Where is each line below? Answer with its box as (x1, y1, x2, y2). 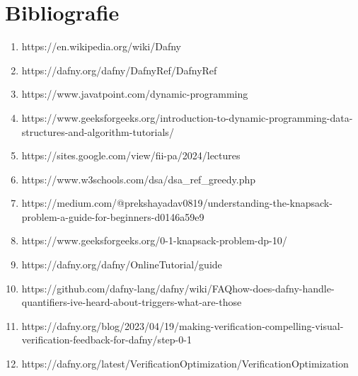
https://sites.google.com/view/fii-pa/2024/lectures (21, 148, 241, 163)
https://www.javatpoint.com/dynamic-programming (21, 86, 248, 101)
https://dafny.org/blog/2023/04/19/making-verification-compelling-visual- (21, 318, 344, 333)
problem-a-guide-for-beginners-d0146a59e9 (21, 209, 204, 224)
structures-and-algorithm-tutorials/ (21, 124, 174, 139)
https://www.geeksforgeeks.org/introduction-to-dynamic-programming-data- (21, 110, 353, 125)
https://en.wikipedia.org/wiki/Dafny (21, 39, 181, 54)
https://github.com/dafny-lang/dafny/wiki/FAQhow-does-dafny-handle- (21, 280, 335, 295)
